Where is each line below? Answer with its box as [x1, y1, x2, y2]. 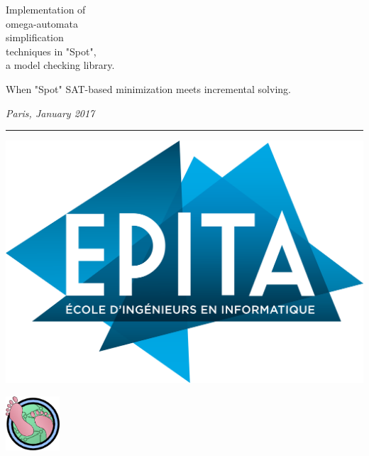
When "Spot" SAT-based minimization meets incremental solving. [6, 81, 291, 96]
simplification [6, 30, 64, 45]
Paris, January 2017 [6, 105, 95, 120]
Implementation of [6, 2, 86, 16]
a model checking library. [6, 58, 115, 72]
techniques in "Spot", [6, 43, 97, 58]
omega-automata [6, 16, 78, 31]
